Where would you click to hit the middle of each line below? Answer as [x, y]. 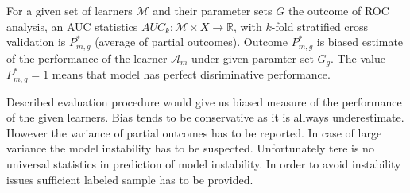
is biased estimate [360, 42]
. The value [358, 58]
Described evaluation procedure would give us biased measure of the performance [204, 101]
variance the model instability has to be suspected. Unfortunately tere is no [190, 148]
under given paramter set [253, 58]
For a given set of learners [70, 10]
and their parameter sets [213, 10]
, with [248, 26]
